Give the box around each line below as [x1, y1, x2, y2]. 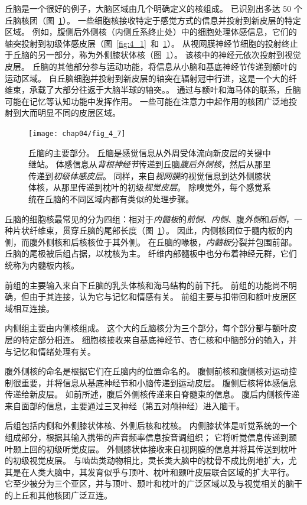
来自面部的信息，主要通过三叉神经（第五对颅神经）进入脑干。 [5, 399, 244, 412]
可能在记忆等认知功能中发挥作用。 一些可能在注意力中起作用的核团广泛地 [5, 95, 289, 107]
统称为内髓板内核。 [5, 258, 79, 271]
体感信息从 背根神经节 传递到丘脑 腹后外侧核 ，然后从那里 [55, 158, 271, 170]
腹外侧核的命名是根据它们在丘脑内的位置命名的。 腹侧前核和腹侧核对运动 [5, 365, 289, 377]
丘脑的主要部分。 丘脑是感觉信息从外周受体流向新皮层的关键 [28, 146, 263, 158]
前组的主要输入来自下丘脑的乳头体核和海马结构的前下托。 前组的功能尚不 [5, 279, 289, 291]
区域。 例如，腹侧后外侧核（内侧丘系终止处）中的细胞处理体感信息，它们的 [5, 25, 297, 38]
